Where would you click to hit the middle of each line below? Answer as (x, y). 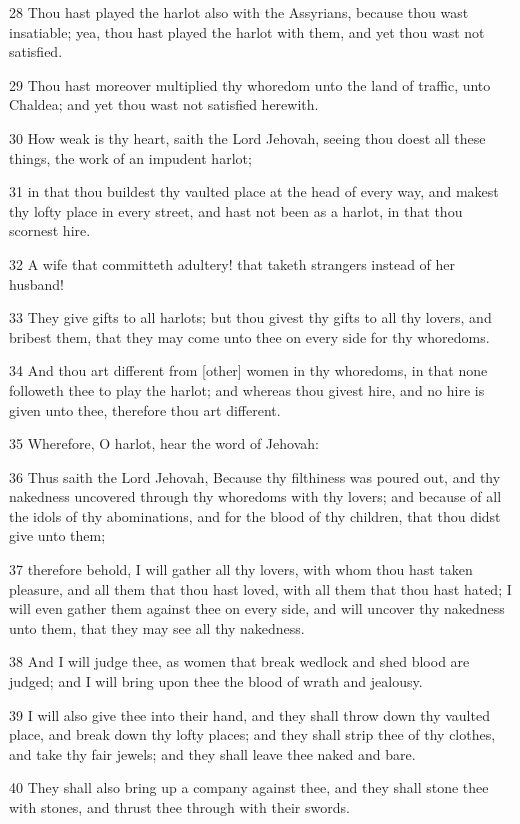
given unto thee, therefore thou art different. (145, 409)
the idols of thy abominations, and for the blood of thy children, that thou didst (255, 515)
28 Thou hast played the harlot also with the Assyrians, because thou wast (239, 12)
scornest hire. (50, 230)
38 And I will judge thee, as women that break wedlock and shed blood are (239, 661)
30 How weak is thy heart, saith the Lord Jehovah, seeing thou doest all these (247, 137)
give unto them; (57, 535)
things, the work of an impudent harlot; (130, 157)
